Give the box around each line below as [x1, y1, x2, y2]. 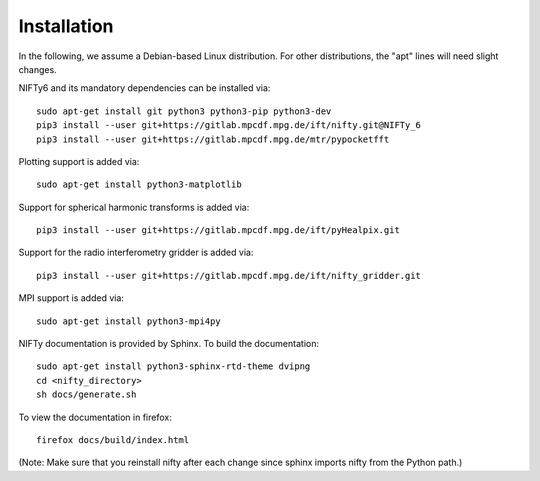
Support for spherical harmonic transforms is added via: [18, 201, 250, 213]
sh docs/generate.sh [36, 389, 137, 400]
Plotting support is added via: [18, 155, 140, 167]
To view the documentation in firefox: [18, 411, 172, 423]
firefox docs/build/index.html [36, 434, 190, 445]
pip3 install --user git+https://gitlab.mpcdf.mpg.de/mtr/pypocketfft [36, 133, 390, 145]
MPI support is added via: [18, 292, 125, 304]
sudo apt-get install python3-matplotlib [36, 179, 242, 190]
